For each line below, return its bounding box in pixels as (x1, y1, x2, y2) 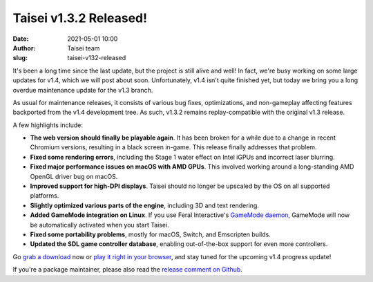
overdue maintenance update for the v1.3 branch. (12, 86, 153, 94)
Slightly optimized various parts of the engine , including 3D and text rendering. (30, 201, 259, 209)
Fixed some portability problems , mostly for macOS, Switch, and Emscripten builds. (30, 230, 271, 238)
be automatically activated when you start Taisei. (30, 220, 169, 229)
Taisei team (67, 44, 100, 52)
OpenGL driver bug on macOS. (30, 172, 118, 180)
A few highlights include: (12, 121, 83, 129)
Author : (12, 44, 36, 52)
